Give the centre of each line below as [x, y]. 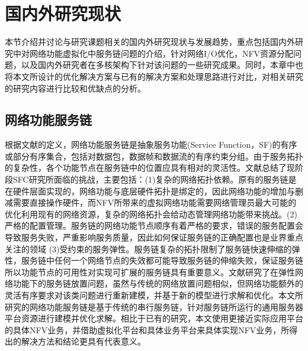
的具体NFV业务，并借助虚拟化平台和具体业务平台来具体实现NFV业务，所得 [151, 329]
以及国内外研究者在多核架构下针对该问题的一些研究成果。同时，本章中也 [162, 65]
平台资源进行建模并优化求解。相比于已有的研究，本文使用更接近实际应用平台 [154, 318]
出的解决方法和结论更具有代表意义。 [75, 341]
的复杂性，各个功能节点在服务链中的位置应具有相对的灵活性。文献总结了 [146, 168]
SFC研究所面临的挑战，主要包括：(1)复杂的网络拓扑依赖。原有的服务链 [150, 179]
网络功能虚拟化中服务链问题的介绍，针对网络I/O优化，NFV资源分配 [161, 53]
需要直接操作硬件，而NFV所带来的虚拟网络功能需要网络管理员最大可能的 [155, 202]
